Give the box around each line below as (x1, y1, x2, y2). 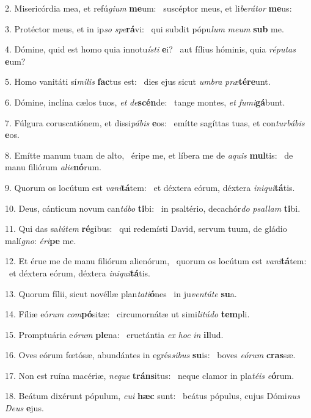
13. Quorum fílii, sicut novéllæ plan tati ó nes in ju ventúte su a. (5, 287, 237, 300)
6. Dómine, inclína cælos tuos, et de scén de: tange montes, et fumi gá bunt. (5, 95, 285, 108)
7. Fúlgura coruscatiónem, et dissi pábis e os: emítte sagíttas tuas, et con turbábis (5, 116, 305, 129)
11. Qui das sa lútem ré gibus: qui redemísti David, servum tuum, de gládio (5, 222, 287, 235)
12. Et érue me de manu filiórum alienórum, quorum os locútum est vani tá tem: (5, 254, 307, 267)
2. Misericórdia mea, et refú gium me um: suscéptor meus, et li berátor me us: (5, 2, 292, 14)
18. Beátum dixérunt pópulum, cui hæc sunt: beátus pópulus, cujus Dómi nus (5, 389, 300, 402)
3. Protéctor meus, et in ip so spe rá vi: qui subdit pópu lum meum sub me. (5, 22, 284, 35)
